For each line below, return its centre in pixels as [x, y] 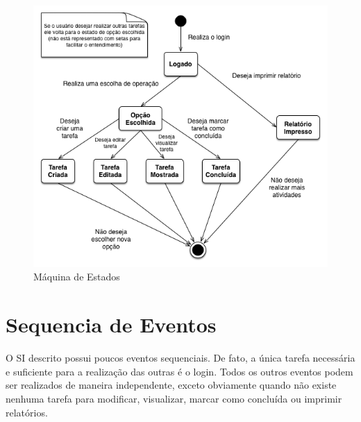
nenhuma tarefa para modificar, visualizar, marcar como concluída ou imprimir [174, 398]
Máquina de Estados [77, 277]
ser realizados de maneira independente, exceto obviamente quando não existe [171, 385]
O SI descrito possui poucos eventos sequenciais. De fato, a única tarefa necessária [180, 358]
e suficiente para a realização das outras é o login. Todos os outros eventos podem [179, 371]
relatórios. [27, 412]
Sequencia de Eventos [111, 324]
